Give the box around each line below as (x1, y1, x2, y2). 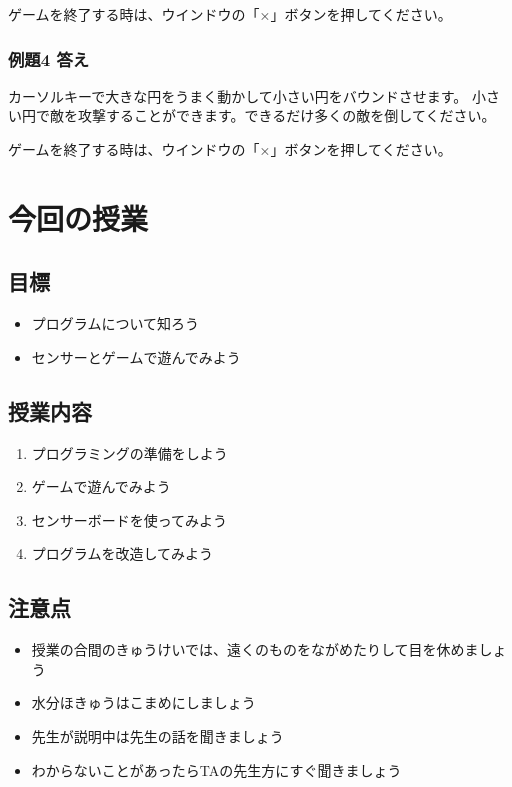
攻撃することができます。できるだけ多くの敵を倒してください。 (77, 105, 496, 126)
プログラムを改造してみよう (31, 543, 213, 564)
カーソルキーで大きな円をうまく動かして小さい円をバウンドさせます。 (8, 85, 468, 106)
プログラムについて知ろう (31, 313, 199, 334)
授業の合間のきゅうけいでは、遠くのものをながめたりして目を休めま (31, 639, 479, 660)
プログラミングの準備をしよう (31, 442, 228, 463)
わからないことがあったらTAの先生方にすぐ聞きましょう (31, 759, 402, 780)
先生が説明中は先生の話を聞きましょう (31, 725, 284, 746)
